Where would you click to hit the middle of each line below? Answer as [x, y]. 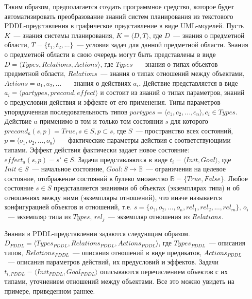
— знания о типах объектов [177, 64]
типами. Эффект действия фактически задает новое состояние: [97, 149]
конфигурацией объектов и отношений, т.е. [68, 207]
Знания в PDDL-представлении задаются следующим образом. [97, 233]
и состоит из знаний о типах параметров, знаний [172, 92]
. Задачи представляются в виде [121, 159]
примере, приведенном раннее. [50, 290]
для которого [189, 121]
